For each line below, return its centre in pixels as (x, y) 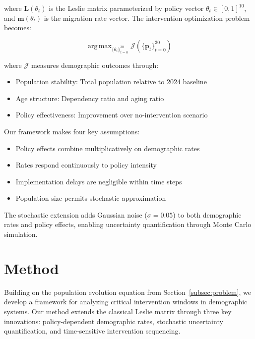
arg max (100, 46)
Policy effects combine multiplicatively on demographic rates (108, 148)
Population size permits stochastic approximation (91, 198)
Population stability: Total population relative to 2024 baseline (111, 82)
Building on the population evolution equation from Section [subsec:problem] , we (127, 292)
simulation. (21, 234)
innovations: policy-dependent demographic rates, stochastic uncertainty (114, 321)
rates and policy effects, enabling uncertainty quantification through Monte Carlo (128, 224)
